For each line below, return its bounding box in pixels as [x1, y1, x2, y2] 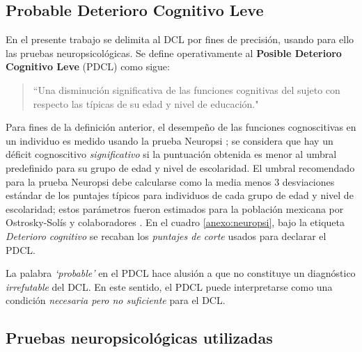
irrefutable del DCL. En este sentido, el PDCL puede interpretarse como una [6, 279, 333, 294]
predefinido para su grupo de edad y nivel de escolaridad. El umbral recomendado [6, 160, 355, 175]
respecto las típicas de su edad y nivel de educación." [33, 96, 259, 111]
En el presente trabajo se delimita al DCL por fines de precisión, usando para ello [6, 32, 354, 47]
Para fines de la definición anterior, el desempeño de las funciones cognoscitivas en [6, 120, 356, 134]
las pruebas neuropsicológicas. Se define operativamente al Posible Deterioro [6, 45, 342, 60]
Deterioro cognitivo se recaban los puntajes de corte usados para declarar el [6, 228, 326, 243]
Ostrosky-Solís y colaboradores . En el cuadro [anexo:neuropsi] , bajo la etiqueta [6, 215, 345, 230]
